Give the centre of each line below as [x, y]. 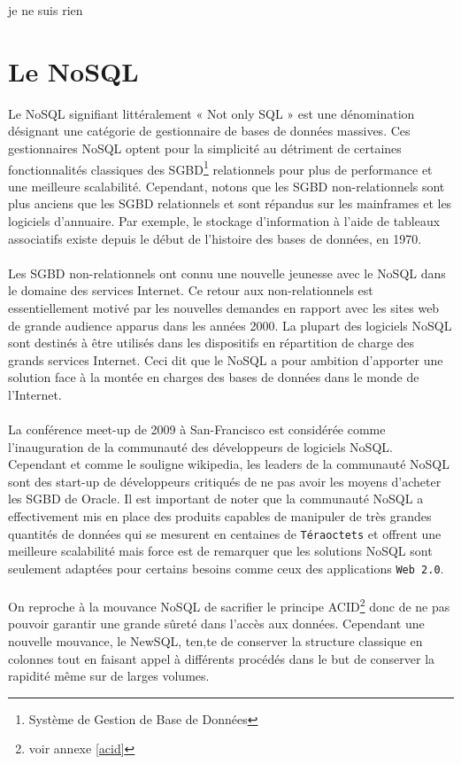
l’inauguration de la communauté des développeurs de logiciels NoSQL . [200, 446]
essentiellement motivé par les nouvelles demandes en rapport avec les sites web [224, 307]
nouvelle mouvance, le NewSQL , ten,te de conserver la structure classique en [215, 640]
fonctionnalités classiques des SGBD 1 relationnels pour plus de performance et [220, 168]
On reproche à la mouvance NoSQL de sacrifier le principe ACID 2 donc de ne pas [229, 605]
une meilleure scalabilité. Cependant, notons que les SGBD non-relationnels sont [227, 186]
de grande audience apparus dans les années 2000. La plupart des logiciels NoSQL [230, 325]
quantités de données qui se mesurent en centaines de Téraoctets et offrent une [225, 533]
